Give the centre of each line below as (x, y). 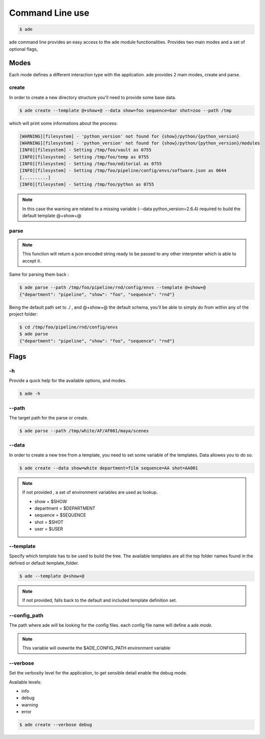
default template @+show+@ (52, 216)
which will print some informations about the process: (63, 123)
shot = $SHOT (49, 522)
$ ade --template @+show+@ (52, 576)
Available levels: (25, 682)
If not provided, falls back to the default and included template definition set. (100, 600)
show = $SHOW (51, 501)
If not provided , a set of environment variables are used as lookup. (90, 492)
